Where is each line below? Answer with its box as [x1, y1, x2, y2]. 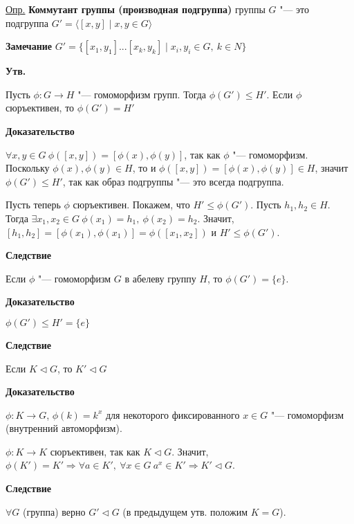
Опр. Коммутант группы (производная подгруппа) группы [6, 2, 265, 16]
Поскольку [6, 161, 50, 175]
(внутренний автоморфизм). [6, 421, 122, 435]
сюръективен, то [6, 100, 75, 115]
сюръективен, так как [50, 444, 140, 458]
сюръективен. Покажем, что [73, 197, 190, 212]
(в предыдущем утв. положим [122, 504, 248, 518]
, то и [132, 161, 156, 175]
